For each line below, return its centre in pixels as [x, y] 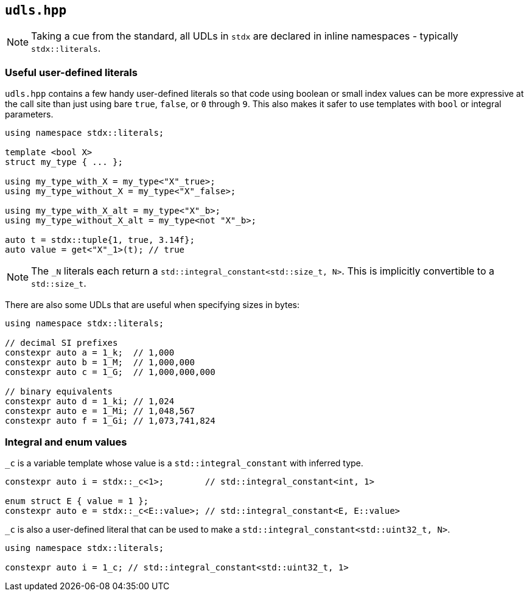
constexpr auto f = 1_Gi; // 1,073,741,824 [110, 421]
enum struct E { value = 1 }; [77, 501]
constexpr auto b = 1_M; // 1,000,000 [100, 363]
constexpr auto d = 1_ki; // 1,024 [90, 401]
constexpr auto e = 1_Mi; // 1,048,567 [100, 411]
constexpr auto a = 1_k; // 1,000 [90, 353]
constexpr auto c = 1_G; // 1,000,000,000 [110, 372]
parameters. [29, 114]
